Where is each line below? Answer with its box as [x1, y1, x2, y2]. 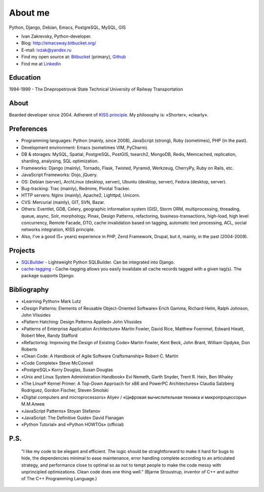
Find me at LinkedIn [21, 61, 61, 67]
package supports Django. [21, 273, 75, 279]
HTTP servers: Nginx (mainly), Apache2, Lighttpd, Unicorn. [21, 192, 140, 198]
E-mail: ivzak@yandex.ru [21, 47, 72, 53]
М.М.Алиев [21, 401, 45, 407]
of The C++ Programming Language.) [21, 476, 97, 482]
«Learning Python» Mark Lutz [21, 298, 81, 304]
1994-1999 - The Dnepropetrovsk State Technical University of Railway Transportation [9, 86, 183, 92]
